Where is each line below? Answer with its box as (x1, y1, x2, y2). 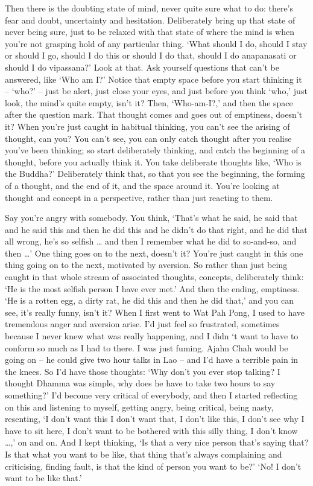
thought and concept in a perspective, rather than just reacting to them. (5, 191, 273, 203)
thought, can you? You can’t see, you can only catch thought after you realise (5, 132, 292, 144)
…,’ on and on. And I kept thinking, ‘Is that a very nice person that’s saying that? (5, 436, 309, 449)
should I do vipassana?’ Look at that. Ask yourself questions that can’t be (5, 60, 280, 73)
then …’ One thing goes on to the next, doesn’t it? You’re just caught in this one (5, 246, 303, 259)
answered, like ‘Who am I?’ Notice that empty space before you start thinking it (5, 72, 302, 85)
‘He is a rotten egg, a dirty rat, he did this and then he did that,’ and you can (5, 294, 294, 307)
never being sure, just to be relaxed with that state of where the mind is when (5, 25, 294, 38)
